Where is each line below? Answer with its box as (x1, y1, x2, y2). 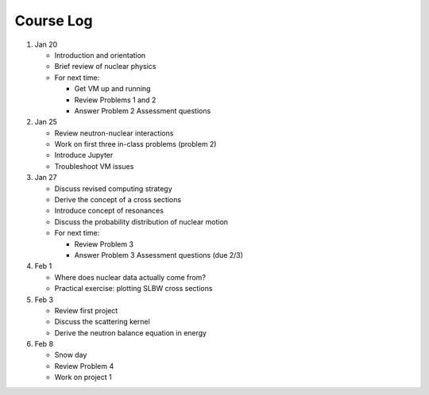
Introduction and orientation (54, 50, 146, 59)
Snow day (54, 350, 87, 360)
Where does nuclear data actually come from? (54, 272, 207, 282)
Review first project (54, 305, 118, 315)
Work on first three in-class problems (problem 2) (54, 140, 217, 149)
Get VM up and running (74, 84, 151, 94)
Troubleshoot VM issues (54, 161, 134, 171)
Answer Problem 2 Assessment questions (74, 105, 211, 115)
